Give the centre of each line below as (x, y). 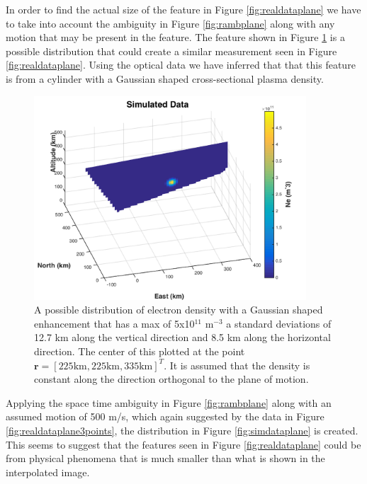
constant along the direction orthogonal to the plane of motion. (171, 379)
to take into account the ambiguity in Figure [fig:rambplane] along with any (170, 23)
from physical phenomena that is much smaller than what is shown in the (165, 458)
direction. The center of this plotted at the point (140, 351)
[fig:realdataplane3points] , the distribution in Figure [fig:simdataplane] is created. (182, 430)
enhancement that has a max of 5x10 (114, 323)
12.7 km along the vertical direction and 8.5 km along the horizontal (182, 337)
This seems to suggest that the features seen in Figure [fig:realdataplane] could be (183, 444)
